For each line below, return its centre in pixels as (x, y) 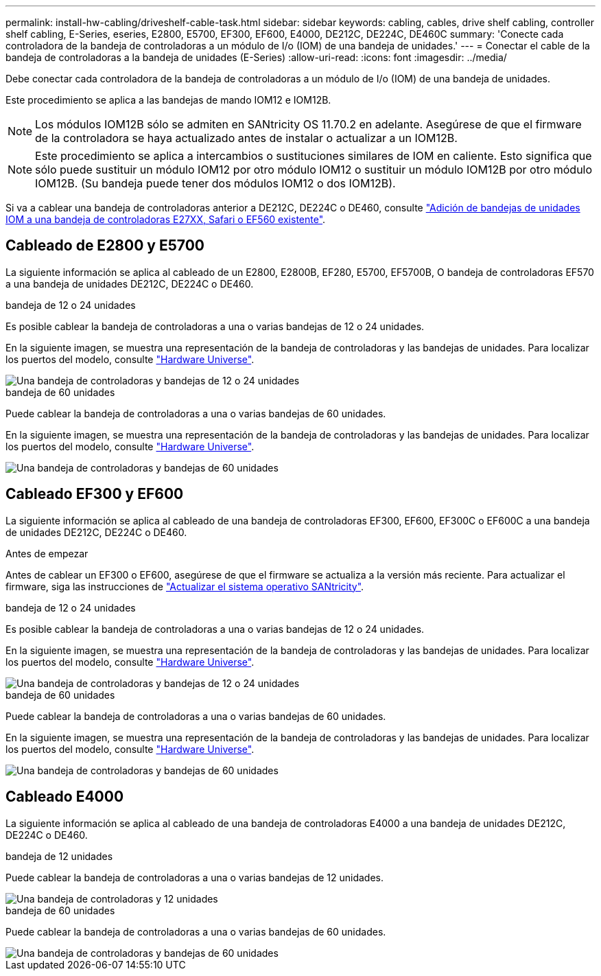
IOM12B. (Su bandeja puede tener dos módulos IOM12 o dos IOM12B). (215, 183)
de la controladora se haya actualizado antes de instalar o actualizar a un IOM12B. (246, 138)
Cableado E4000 (65, 797)
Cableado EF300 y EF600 (95, 494)
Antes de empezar (47, 553)
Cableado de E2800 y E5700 (105, 246)
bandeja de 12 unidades (59, 856)
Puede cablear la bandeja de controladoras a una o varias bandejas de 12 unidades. (195, 877)
